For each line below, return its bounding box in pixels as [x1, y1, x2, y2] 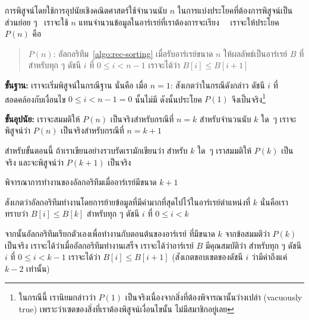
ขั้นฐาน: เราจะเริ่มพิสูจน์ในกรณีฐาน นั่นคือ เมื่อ [5, 78, 147, 91]
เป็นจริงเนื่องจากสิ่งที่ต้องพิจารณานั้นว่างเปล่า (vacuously [125, 291, 302, 303]
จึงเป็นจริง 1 [231, 91, 266, 105]
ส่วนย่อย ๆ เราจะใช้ [5, 15, 68, 28]
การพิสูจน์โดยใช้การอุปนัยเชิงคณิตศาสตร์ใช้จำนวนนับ [5, 4, 168, 16]
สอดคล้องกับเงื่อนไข [5, 93, 66, 105]
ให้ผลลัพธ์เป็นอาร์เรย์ [223, 47, 288, 59]
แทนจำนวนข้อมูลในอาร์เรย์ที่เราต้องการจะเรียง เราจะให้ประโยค [78, 15, 279, 28]
